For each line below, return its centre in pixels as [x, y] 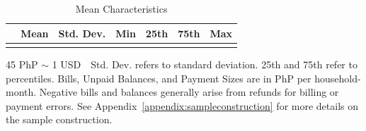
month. [21, 92]
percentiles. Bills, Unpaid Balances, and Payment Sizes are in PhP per [159, 78]
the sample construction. [59, 119]
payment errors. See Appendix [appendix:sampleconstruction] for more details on [182, 105]
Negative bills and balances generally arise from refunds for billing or [189, 92]
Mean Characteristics [121, 8]
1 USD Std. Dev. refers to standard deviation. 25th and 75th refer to [205, 64]
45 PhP [22, 64]
